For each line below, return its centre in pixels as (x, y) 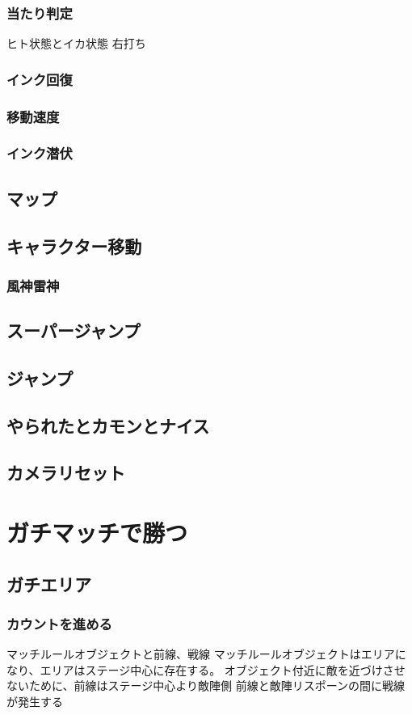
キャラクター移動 (74, 245)
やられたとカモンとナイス (108, 425)
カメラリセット (66, 473)
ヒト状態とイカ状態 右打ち (76, 43)
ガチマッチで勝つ (97, 533)
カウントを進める (59, 623)
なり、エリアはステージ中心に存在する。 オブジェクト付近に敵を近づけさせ (206, 669)
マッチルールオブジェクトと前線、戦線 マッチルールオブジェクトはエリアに (206, 654)
